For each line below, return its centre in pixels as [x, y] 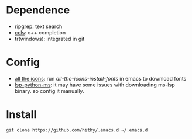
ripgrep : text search [38, 26]
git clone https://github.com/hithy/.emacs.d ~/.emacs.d [77, 130]
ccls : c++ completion [40, 32]
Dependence [38, 10]
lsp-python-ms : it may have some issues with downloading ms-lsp [95, 85]
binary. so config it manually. [49, 91]
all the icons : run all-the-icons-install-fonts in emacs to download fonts [100, 78]
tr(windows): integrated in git [49, 39]
